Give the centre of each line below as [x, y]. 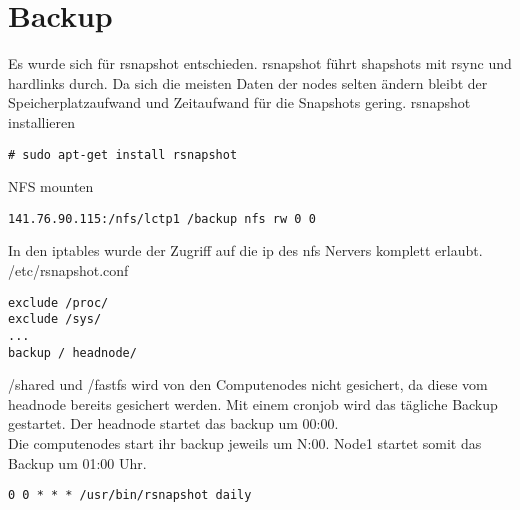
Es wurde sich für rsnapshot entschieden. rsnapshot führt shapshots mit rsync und [260, 63]
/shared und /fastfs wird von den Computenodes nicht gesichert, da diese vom [248, 384]
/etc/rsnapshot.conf [68, 270]
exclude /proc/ [58, 302]
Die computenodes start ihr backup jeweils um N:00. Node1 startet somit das [245, 443]
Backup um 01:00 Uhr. [77, 462]
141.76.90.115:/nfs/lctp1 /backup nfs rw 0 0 [162, 218]
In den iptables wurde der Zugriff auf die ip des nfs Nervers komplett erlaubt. [245, 250]
